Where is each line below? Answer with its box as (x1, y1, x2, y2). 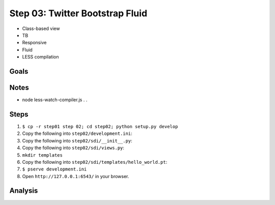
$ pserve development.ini (22, 166, 87, 172)
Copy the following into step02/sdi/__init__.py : (22, 137, 132, 143)
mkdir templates (22, 152, 63, 158)
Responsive (22, 40, 47, 46)
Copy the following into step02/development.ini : (22, 130, 132, 137)
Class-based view (22, 25, 60, 32)
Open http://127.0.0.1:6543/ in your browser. (22, 173, 129, 179)
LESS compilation (22, 54, 59, 60)
